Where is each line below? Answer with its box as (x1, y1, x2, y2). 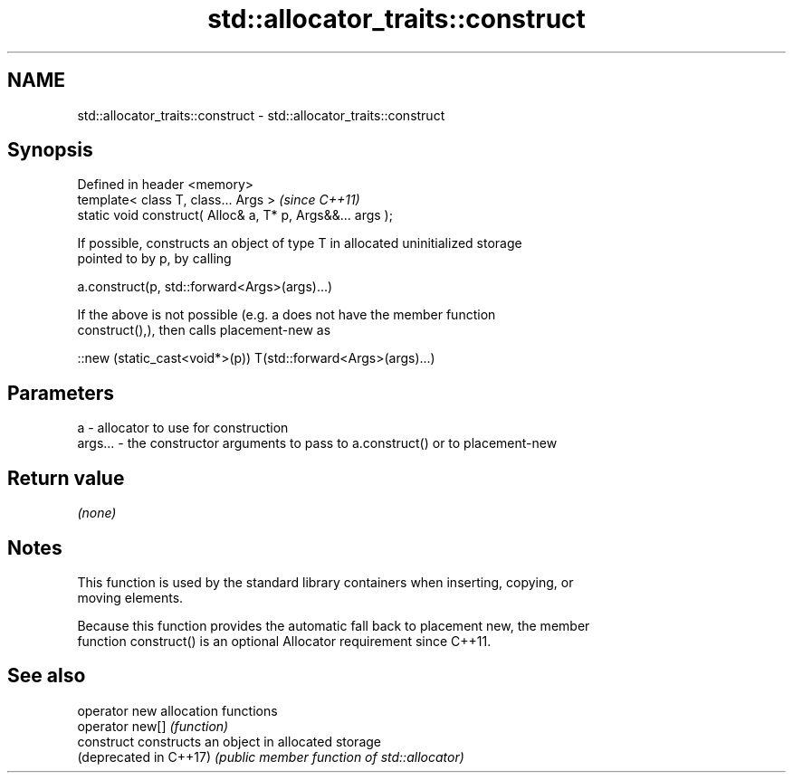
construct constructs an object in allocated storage (77, 733, 382, 749)
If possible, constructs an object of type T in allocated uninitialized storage (77, 235, 522, 252)
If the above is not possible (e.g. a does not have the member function (77, 307, 496, 323)
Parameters (7, 381, 114, 404)
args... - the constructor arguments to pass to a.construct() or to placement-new (77, 435, 558, 452)
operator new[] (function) (77, 718, 229, 734)
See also (7, 664, 86, 688)
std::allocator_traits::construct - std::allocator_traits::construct (77, 107, 445, 123)
